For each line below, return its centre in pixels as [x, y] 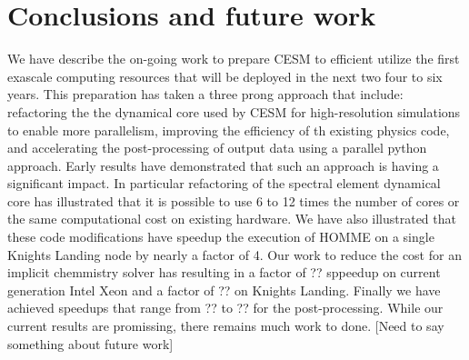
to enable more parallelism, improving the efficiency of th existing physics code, [229, 130]
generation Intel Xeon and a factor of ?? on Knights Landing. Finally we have [224, 290]
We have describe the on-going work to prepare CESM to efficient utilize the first [234, 59]
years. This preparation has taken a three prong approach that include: [205, 94]
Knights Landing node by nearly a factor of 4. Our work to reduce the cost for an [234, 254]
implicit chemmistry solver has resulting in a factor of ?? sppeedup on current [224, 272]
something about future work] [90, 343]
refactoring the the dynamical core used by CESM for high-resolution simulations [234, 111]
